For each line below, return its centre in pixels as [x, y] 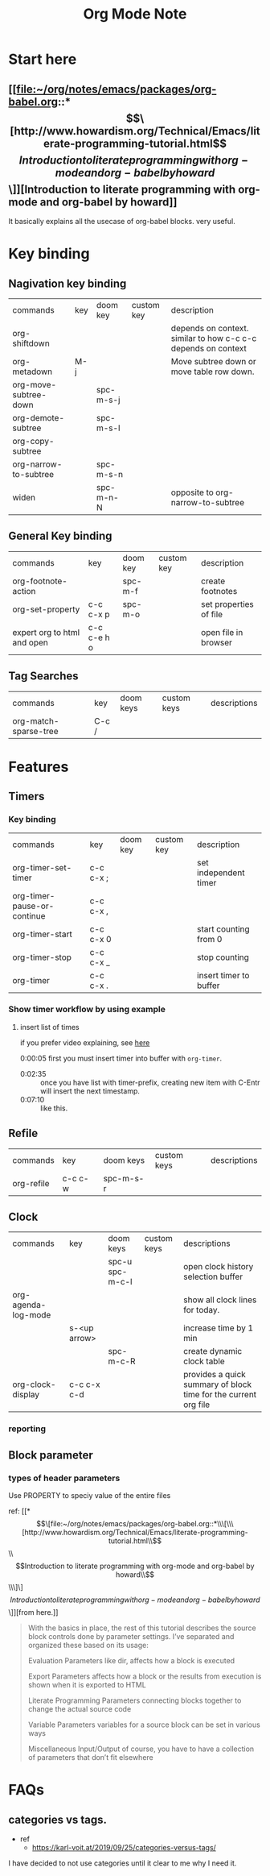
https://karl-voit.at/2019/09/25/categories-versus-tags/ [124, 1848]
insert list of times [50, 1027]
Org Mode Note [135, 14]
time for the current [220, 1395]
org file [197, 1405]
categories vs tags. [57, 1819]
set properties [227, 604]
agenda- [29, 1305]
